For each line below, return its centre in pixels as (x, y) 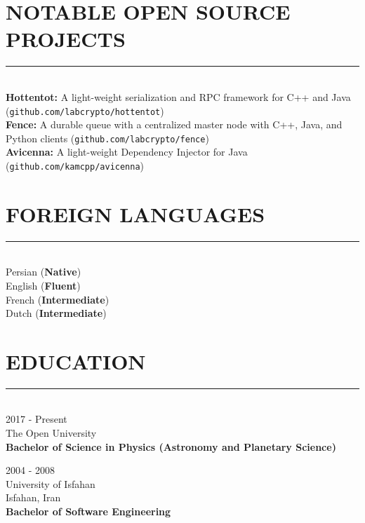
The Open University (51, 433)
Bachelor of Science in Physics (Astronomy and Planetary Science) (171, 446)
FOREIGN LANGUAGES (135, 213)
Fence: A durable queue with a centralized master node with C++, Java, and (174, 124)
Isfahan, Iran (33, 497)
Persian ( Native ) (44, 272)
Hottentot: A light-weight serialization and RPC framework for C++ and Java (178, 96)
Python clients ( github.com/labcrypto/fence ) (107, 138)
